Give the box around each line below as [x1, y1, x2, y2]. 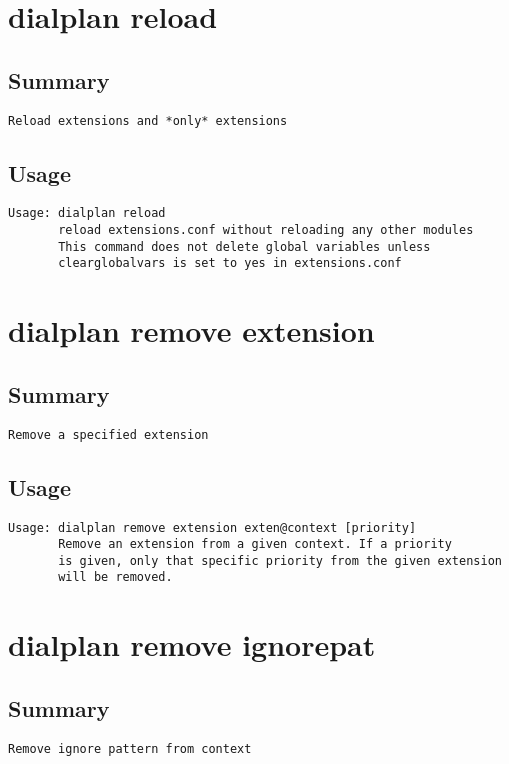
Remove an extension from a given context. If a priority [58, 537, 452, 552]
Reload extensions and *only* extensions [8, 113, 288, 128]
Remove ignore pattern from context [8, 741, 252, 756]
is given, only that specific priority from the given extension [58, 553, 502, 568]
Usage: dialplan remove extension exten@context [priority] [8, 520, 417, 535]
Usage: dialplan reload [8, 206, 166, 221]
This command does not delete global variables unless [58, 239, 431, 254]
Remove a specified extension [8, 427, 209, 442]
